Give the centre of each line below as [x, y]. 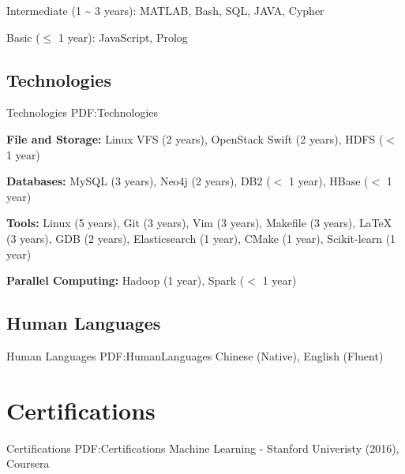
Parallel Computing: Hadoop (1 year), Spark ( [126, 280]
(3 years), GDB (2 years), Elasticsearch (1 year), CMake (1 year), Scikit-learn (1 [201, 238]
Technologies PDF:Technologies [82, 112]
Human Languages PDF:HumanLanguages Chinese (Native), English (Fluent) [195, 355]
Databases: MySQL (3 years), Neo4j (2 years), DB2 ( [139, 181]
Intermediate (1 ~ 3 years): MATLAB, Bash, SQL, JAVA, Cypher [165, 10]
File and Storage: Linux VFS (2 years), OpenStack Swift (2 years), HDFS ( [195, 138]
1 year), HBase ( [328, 181]
